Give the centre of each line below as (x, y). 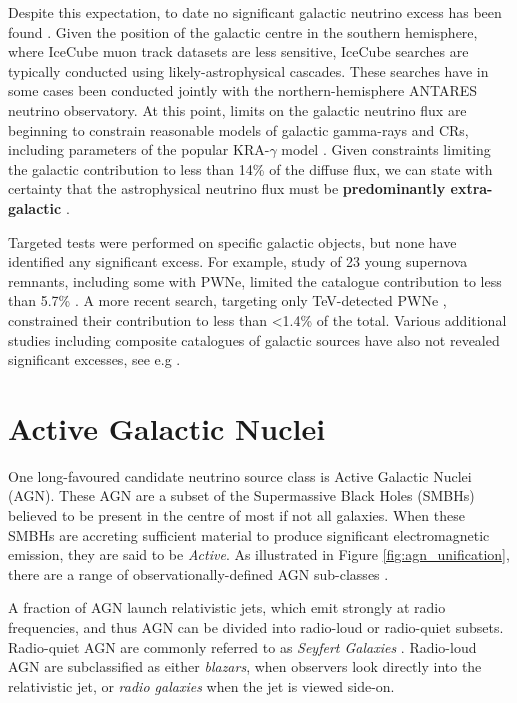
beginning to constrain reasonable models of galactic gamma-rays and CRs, (238, 129)
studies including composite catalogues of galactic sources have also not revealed (254, 339)
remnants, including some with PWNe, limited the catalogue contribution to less (255, 280)
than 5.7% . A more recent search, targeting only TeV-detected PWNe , (227, 300)
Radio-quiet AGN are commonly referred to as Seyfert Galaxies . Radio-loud (242, 646)
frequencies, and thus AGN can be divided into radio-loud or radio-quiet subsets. (256, 626)
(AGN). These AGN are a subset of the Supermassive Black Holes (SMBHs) (241, 495)
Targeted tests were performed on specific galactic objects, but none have (232, 241)
